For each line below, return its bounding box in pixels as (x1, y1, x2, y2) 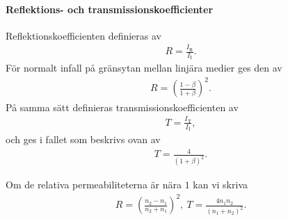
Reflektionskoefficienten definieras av (6, 28, 161, 42)
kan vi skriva (193, 177, 248, 192)
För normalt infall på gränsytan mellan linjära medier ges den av (6, 60, 282, 75)
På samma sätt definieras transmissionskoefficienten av (6, 99, 239, 114)
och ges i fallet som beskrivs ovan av (6, 132, 161, 147)
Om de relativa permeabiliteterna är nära (6, 177, 182, 192)
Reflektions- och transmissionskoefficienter (6, 1, 214, 16)
